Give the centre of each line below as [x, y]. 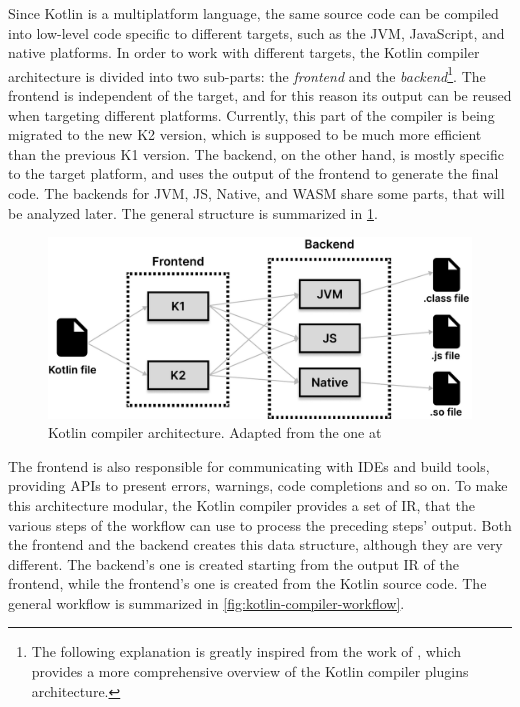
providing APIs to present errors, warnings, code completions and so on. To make [258, 485]
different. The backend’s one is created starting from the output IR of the [233, 563]
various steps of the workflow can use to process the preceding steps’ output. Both [260, 524]
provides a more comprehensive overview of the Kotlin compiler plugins [250, 671]
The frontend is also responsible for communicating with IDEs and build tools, [249, 465]
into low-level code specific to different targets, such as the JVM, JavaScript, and [256, 32]
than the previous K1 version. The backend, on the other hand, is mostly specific [256, 153]
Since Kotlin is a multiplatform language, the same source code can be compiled [253, 13]
